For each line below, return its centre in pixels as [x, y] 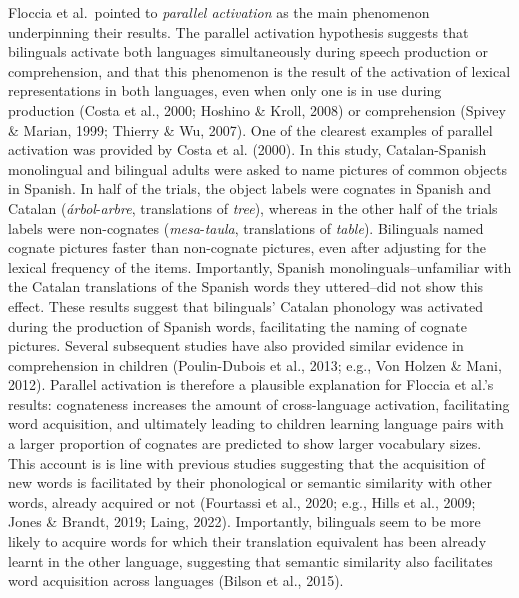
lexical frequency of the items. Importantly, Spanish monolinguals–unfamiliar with [260, 266]
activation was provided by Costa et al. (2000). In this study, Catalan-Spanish [247, 149]
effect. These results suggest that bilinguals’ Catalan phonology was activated [245, 305]
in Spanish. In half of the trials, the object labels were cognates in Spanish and [250, 188]
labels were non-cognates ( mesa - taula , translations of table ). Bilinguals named [246, 227]
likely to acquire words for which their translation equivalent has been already [247, 541]
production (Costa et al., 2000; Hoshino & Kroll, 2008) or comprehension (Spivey [257, 109]
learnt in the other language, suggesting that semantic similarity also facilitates [250, 560]
